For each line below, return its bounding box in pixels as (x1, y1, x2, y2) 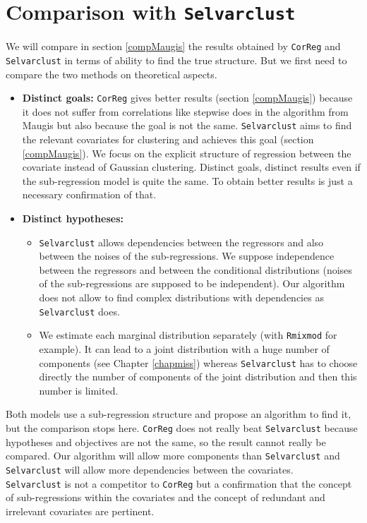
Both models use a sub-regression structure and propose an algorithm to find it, (6, 407, 351, 421)
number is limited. (39, 383, 119, 397)
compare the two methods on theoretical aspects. (6, 66, 217, 81)
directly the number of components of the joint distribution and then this (39, 369, 357, 384)
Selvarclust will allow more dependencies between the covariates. (6, 462, 294, 476)
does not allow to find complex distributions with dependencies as (39, 290, 324, 305)
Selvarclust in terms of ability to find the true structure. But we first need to (6, 52, 347, 67)
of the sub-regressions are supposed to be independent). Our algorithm (39, 276, 345, 291)
